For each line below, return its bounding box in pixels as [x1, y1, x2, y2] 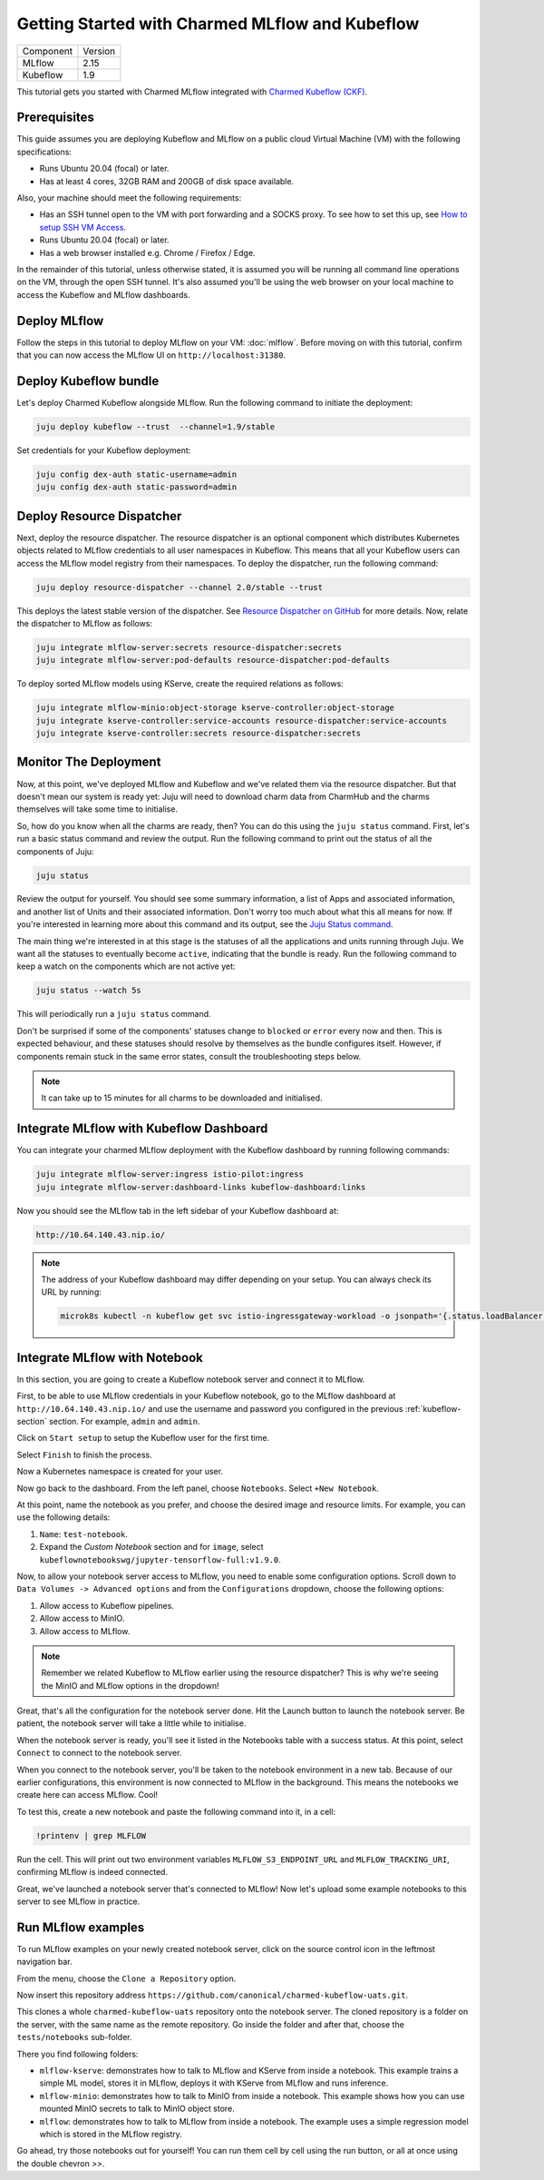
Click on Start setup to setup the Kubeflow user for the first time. [16, 1433, 270, 1444]
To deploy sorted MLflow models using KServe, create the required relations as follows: [16, 678, 344, 689]
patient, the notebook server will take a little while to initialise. [16, 1718, 247, 1729]
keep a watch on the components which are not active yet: [16, 961, 236, 972]
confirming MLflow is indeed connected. [16, 1867, 168, 1878]
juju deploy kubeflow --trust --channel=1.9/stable [35, 421, 276, 431]
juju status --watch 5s [35, 985, 142, 996]
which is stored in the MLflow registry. [39, 2128, 183, 2139]
